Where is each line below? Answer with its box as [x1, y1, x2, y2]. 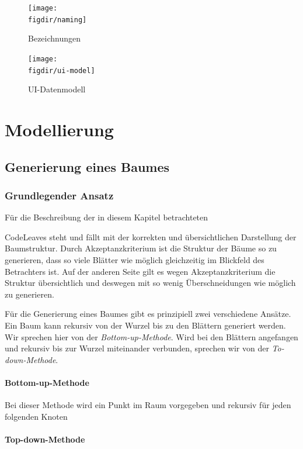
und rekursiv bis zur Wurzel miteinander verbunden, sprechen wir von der [5, 342, 269, 354]
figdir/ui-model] [28, 66, 95, 75]
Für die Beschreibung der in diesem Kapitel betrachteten [5, 211, 208, 223]
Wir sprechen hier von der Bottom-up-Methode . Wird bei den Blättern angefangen [5, 330, 298, 343]
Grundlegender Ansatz [5, 188, 114, 202]
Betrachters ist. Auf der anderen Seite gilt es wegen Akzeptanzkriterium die [5, 265, 276, 277]
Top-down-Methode [5, 433, 85, 445]
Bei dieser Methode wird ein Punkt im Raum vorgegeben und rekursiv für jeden [5, 399, 291, 411]
